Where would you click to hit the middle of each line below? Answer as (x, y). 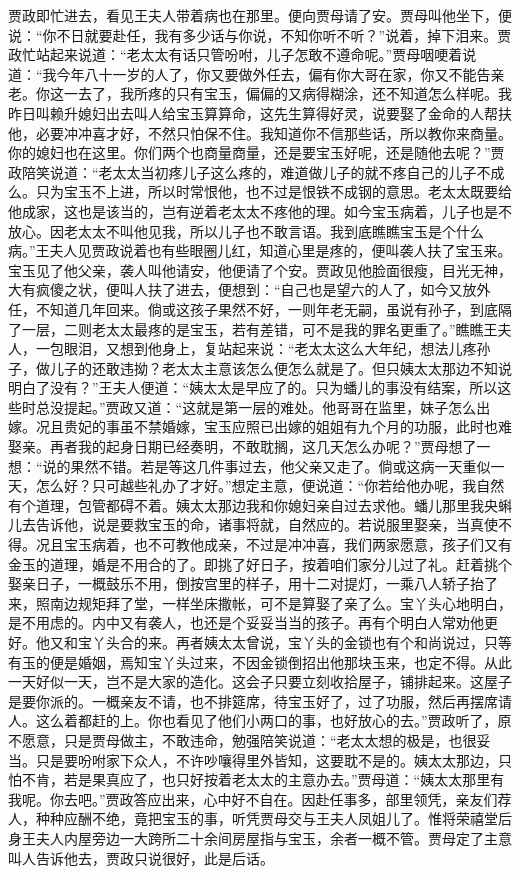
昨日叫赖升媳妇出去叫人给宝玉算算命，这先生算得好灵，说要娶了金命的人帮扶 (260, 112)
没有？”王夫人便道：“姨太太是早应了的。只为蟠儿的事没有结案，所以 (273, 387)
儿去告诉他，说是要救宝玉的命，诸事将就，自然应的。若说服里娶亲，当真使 (253, 524)
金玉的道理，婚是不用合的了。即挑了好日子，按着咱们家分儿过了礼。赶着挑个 (260, 563)
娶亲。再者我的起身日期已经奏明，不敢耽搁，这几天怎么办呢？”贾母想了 (242, 446)
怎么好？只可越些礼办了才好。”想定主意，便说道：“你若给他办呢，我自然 (270, 485)
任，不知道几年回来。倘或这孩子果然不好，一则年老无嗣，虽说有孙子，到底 (253, 308)
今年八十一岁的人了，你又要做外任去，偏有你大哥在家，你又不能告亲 (280, 73)
